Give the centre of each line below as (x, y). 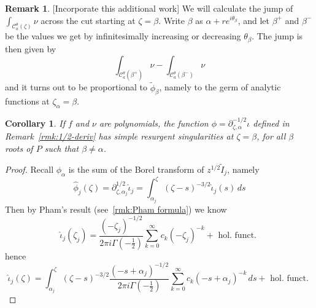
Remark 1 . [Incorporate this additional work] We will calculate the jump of (149, 8)
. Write (171, 20)
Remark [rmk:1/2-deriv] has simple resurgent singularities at (119, 136)
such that (62, 148)
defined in (271, 123)
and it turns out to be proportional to (76, 87)
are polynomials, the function (154, 123)
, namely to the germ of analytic (220, 87)
